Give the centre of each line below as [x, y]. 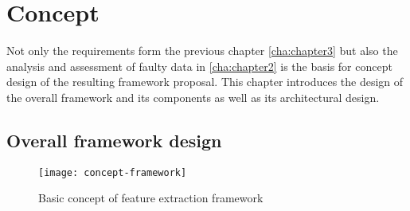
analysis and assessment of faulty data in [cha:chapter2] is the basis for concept [199, 66]
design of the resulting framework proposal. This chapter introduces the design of [205, 82]
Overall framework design [114, 140]
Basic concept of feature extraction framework [151, 198]
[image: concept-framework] [113, 172]
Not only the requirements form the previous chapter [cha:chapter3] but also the [202, 51]
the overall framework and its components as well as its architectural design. [193, 97]
